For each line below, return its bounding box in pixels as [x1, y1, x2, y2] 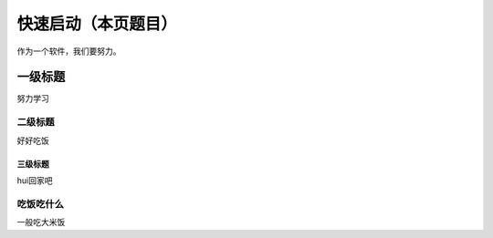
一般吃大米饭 [16, 217, 66, 228]
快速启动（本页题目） [16, 14, 178, 34]
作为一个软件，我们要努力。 [16, 46, 121, 57]
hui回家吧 [16, 174, 53, 186]
